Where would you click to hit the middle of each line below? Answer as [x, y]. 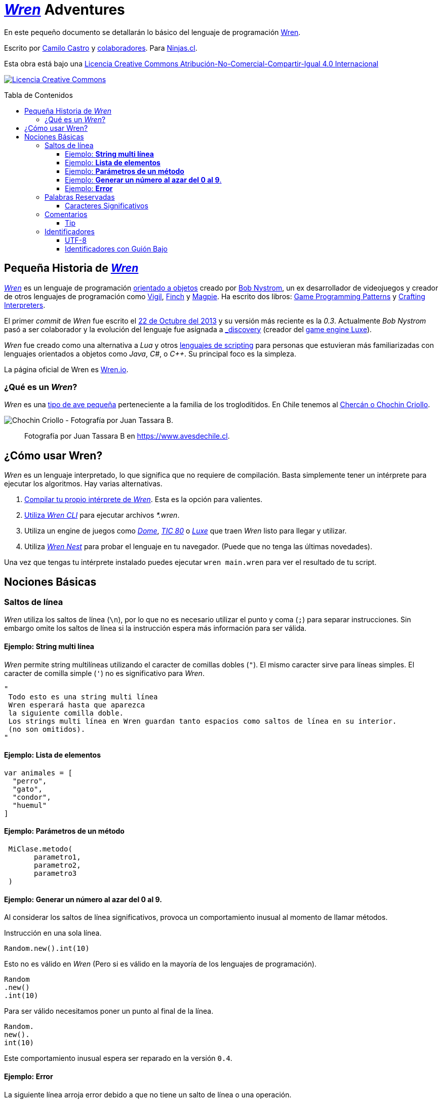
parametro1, [57, 857]
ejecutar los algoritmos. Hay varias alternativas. [83, 484]
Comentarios [66, 214]
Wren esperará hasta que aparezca [77, 705]
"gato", [27, 789]
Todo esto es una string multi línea [83, 697]
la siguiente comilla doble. [66, 713]
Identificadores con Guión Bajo [116, 248]
